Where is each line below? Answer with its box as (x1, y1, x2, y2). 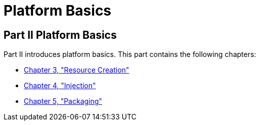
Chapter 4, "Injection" (24, 81, 96, 90)
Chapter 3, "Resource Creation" (24, 66, 129, 75)
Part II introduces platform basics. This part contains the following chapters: (4, 50, 256, 59)
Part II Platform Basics (4, 28, 117, 41)
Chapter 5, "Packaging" (24, 97, 102, 106)
